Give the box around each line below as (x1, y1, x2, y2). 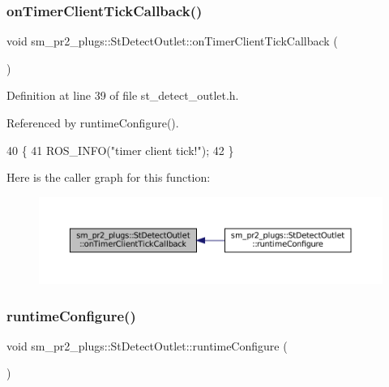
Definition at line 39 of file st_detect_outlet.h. (6, 87, 239, 104)
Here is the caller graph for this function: (6, 169, 211, 186)
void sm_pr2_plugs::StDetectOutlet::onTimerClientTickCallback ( (6, 32, 338, 49)
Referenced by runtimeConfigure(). (6, 114, 179, 131)
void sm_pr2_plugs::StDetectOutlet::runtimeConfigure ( (6, 337, 288, 354)
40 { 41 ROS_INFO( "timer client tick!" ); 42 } (6, 141, 234, 158)
